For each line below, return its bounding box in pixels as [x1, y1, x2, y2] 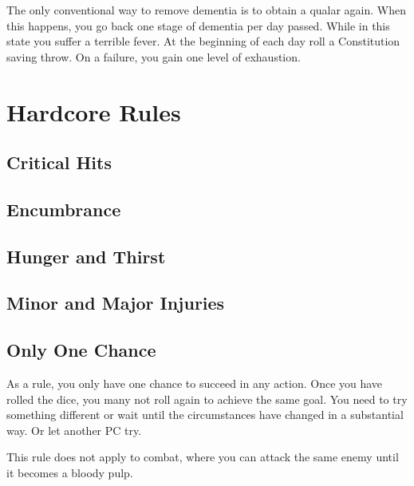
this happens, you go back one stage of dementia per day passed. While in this [6, 17, 390, 34]
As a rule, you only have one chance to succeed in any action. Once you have [6, 375, 383, 392]
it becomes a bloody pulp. [6, 464, 133, 481]
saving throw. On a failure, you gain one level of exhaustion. [6, 48, 301, 65]
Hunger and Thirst [6, 243, 166, 268]
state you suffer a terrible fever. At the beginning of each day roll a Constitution [6, 33, 400, 49]
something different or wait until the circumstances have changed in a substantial [6, 406, 404, 423]
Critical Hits [6, 150, 112, 175]
